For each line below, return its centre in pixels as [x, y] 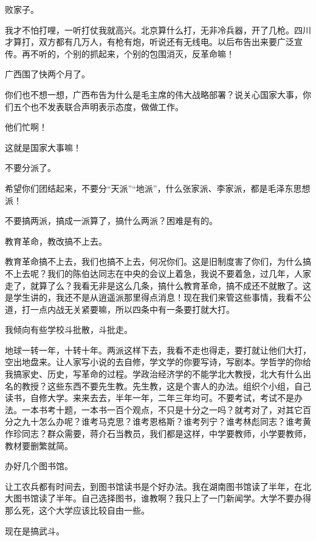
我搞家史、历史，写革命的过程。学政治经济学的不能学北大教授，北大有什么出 [158, 374]
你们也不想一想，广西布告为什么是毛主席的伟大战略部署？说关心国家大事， [154, 94]
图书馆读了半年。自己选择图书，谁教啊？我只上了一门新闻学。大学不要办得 [162, 498]
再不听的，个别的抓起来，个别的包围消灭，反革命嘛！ [128, 53]
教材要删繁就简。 [39, 445]
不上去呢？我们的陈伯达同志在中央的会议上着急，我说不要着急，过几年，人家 [158, 273]
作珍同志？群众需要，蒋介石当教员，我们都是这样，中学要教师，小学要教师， [158, 434]
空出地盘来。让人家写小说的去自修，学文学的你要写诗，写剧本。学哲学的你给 [158, 362]
